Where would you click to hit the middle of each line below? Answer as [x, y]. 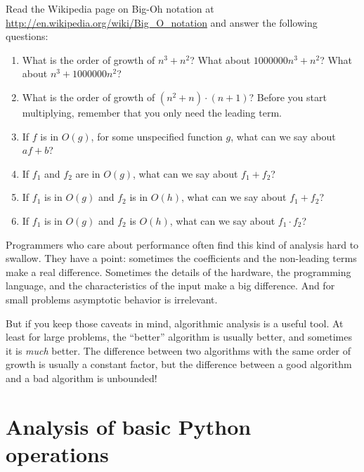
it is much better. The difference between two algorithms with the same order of [178, 350]
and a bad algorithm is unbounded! [82, 378]
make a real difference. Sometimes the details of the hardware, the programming [178, 271]
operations [57, 453]
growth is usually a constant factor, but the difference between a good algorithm [179, 364]
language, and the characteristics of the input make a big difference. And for [170, 286]
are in [88, 173]
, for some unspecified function [157, 136]
